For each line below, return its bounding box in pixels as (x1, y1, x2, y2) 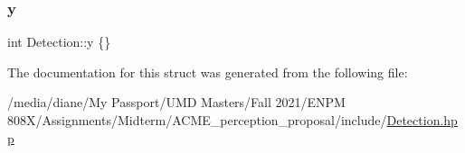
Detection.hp (386, 111, 458, 129)
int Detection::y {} (7, 32, 111, 51)
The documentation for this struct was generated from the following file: (7, 62, 408, 81)
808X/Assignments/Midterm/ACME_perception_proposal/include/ (7, 111, 387, 129)
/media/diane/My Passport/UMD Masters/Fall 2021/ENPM (7, 93, 346, 112)
